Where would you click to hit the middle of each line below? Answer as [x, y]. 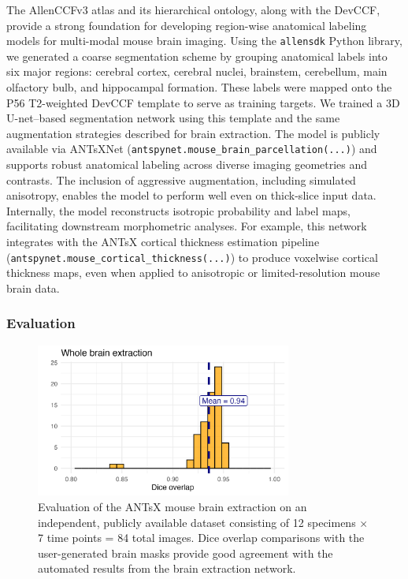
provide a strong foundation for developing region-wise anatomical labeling [187, 25]
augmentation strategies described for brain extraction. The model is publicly [193, 133]
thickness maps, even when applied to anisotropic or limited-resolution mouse [193, 273]
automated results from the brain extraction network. [167, 568]
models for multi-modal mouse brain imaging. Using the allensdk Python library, [204, 41]
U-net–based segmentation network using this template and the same [173, 118]
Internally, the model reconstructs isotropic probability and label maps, [178, 210]
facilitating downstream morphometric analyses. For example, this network [187, 226]
